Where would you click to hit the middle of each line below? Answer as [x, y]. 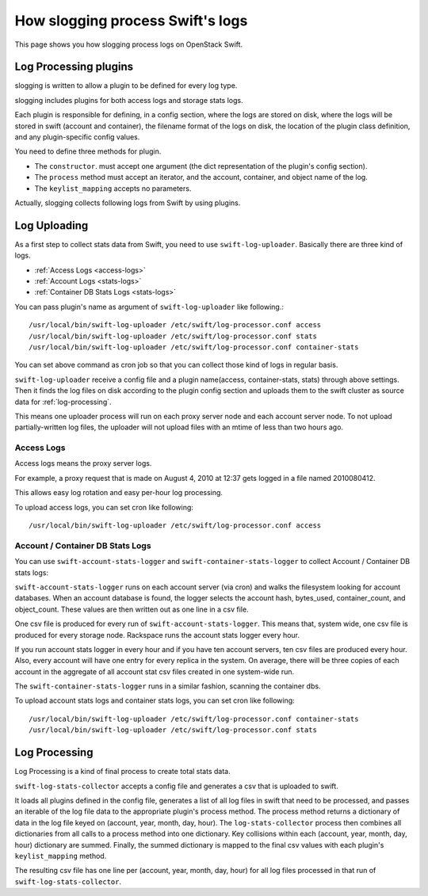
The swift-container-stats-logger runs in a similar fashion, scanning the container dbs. [168, 686]
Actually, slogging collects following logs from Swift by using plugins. [128, 203]
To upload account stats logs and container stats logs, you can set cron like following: [155, 700]
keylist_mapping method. [61, 856]
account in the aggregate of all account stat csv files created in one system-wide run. [155, 671]
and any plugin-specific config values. [77, 137]
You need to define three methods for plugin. [88, 151]
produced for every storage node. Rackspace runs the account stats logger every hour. [157, 635]
